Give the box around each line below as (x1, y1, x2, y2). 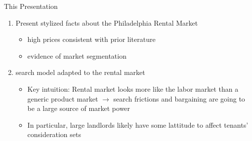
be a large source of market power (27, 103, 130, 113)
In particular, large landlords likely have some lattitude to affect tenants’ (27, 119, 249, 130)
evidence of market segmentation (27, 50, 126, 61)
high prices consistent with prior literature (27, 34, 156, 44)
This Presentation (4, 1, 58, 11)
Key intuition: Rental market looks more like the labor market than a (27, 83, 239, 94)
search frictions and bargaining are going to (113, 93, 245, 104)
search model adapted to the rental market (15, 67, 145, 77)
